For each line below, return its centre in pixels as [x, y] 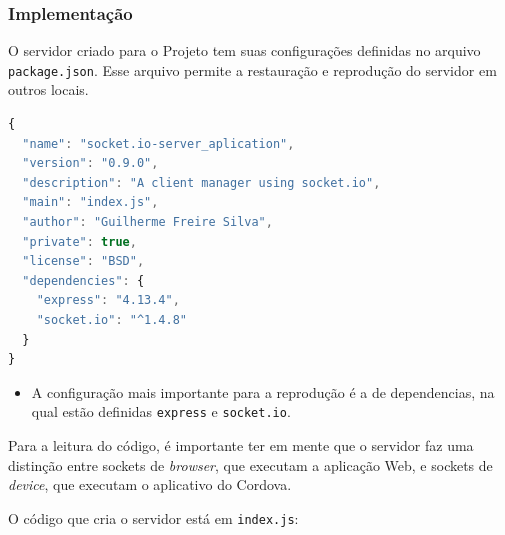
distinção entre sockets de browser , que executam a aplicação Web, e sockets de [250, 464]
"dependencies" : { [83, 280]
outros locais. [48, 89]
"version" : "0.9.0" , [90, 163]
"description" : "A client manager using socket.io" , [201, 182]
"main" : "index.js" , [90, 202]
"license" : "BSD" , [83, 261]
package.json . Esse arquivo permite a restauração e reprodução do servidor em [252, 69]
